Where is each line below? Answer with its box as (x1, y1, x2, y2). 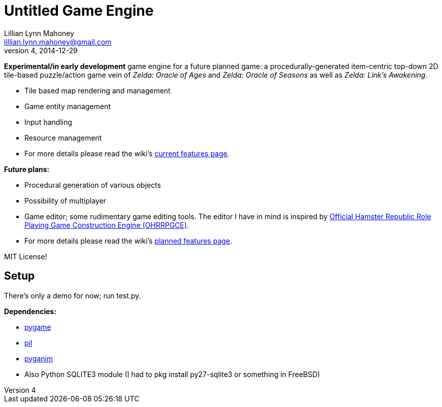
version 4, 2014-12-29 (4, 46, 78, 55)
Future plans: (4, 164, 50, 174)
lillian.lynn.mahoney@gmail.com (4, 37, 112, 46)
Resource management (24, 133, 102, 142)
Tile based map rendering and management (24, 86, 171, 95)
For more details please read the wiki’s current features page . (24, 149, 230, 158)
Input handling (24, 117, 73, 126)
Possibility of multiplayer (24, 196, 107, 205)
